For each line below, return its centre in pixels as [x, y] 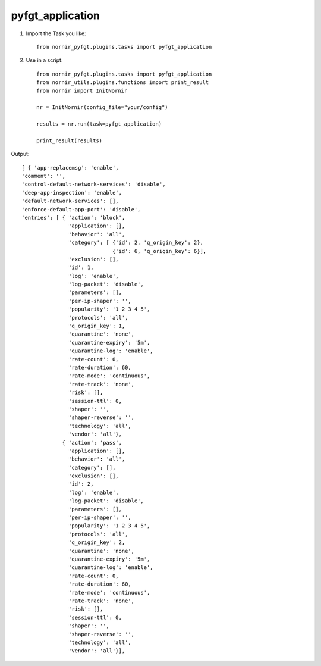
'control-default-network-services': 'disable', [94, 184]
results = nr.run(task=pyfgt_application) [99, 124]
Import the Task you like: [56, 33]
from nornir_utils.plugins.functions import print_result [123, 82]
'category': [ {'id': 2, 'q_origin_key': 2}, [136, 243]
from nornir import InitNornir [82, 90]
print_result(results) [70, 140]
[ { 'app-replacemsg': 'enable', [70, 168]
